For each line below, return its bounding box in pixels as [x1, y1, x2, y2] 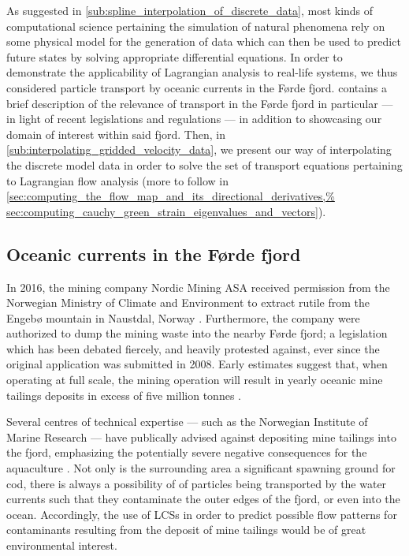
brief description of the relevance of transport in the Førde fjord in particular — [6, 95, 393, 111]
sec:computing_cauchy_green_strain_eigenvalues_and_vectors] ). [6, 203, 326, 219]
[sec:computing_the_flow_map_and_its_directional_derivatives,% [6, 188, 335, 204]
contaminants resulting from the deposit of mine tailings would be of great [6, 521, 366, 538]
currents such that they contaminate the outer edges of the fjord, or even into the [6, 491, 400, 507]
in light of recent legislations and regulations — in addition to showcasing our [6, 110, 382, 127]
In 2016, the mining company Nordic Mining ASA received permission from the [6, 278, 390, 295]
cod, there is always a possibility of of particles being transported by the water [6, 475, 387, 491]
